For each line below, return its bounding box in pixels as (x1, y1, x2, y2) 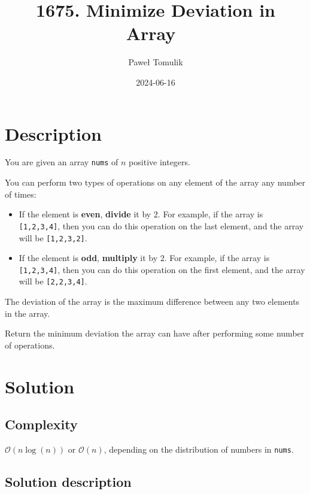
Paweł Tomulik (128, 56, 183, 68)
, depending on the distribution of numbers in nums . (104, 443, 294, 456)
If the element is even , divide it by (19, 208, 151, 220)
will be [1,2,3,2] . (19, 231, 87, 244)
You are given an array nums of (5, 156, 118, 168)
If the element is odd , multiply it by (19, 251, 158, 264)
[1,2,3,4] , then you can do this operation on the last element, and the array (19, 219, 304, 232)
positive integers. (129, 156, 190, 168)
